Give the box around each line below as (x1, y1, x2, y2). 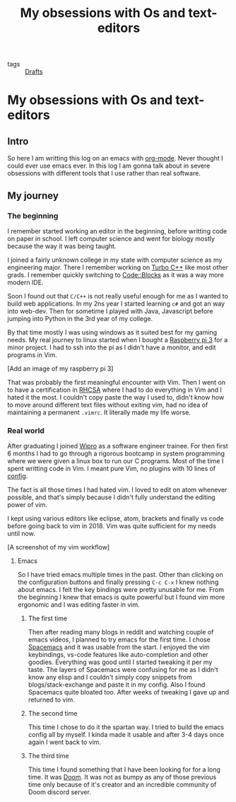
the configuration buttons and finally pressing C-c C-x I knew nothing (17, 578, 219, 586)
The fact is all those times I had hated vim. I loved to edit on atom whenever (7, 486, 228, 494)
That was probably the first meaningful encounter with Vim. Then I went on (7, 378, 226, 386)
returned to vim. (28, 695, 76, 704)
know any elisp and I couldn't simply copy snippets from (28, 673, 193, 682)
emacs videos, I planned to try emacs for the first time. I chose (28, 635, 211, 644)
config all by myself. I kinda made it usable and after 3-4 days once (28, 731, 225, 739)
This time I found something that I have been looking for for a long (28, 765, 221, 774)
